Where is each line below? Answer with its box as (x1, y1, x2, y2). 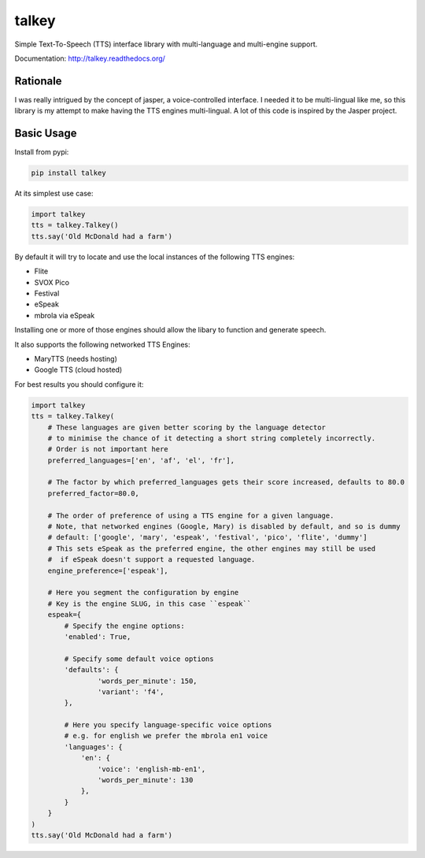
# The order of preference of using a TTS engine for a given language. (47, 511, 334, 520)
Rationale (14, 74, 62, 87)
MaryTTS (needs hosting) (34, 354, 117, 363)
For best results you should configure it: (14, 379, 144, 389)
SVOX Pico (34, 277, 70, 287)
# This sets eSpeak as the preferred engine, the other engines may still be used (47, 544, 376, 553)
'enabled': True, (64, 632, 131, 641)
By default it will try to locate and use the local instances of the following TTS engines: (14, 252, 295, 262)
